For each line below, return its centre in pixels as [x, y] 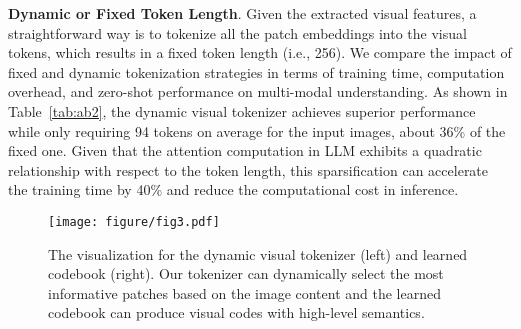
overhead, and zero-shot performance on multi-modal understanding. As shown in [258, 91]
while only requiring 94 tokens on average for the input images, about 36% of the [257, 130]
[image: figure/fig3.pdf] [134, 221]
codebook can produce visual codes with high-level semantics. [236, 312]
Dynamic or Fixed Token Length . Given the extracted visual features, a [242, 13]
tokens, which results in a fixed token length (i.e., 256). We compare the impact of [260, 52]
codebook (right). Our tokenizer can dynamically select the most [246, 273]
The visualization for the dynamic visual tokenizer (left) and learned [258, 253]
